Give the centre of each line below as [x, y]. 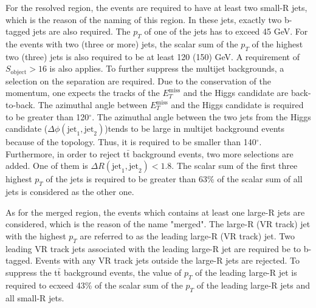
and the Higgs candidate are [236, 93]
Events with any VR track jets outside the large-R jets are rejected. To [167, 260]
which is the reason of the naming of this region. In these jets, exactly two [144, 19]
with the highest [36, 235]
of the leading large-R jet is [246, 272]
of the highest [277, 43]
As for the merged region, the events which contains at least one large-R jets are [155, 212]
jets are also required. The [82, 31]
